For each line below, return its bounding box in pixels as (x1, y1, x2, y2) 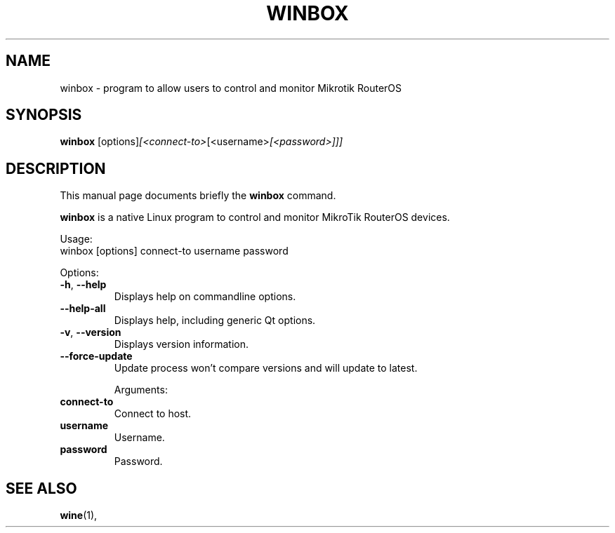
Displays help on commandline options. (114, 290, 296, 303)
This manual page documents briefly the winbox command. (60, 189, 336, 202)
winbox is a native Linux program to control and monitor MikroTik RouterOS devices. (60, 211, 450, 224)
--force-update (60, 350, 133, 363)
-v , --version (60, 326, 121, 339)
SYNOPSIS (6, 106, 82, 124)
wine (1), (60, 509, 98, 522)
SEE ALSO (6, 479, 77, 497)
